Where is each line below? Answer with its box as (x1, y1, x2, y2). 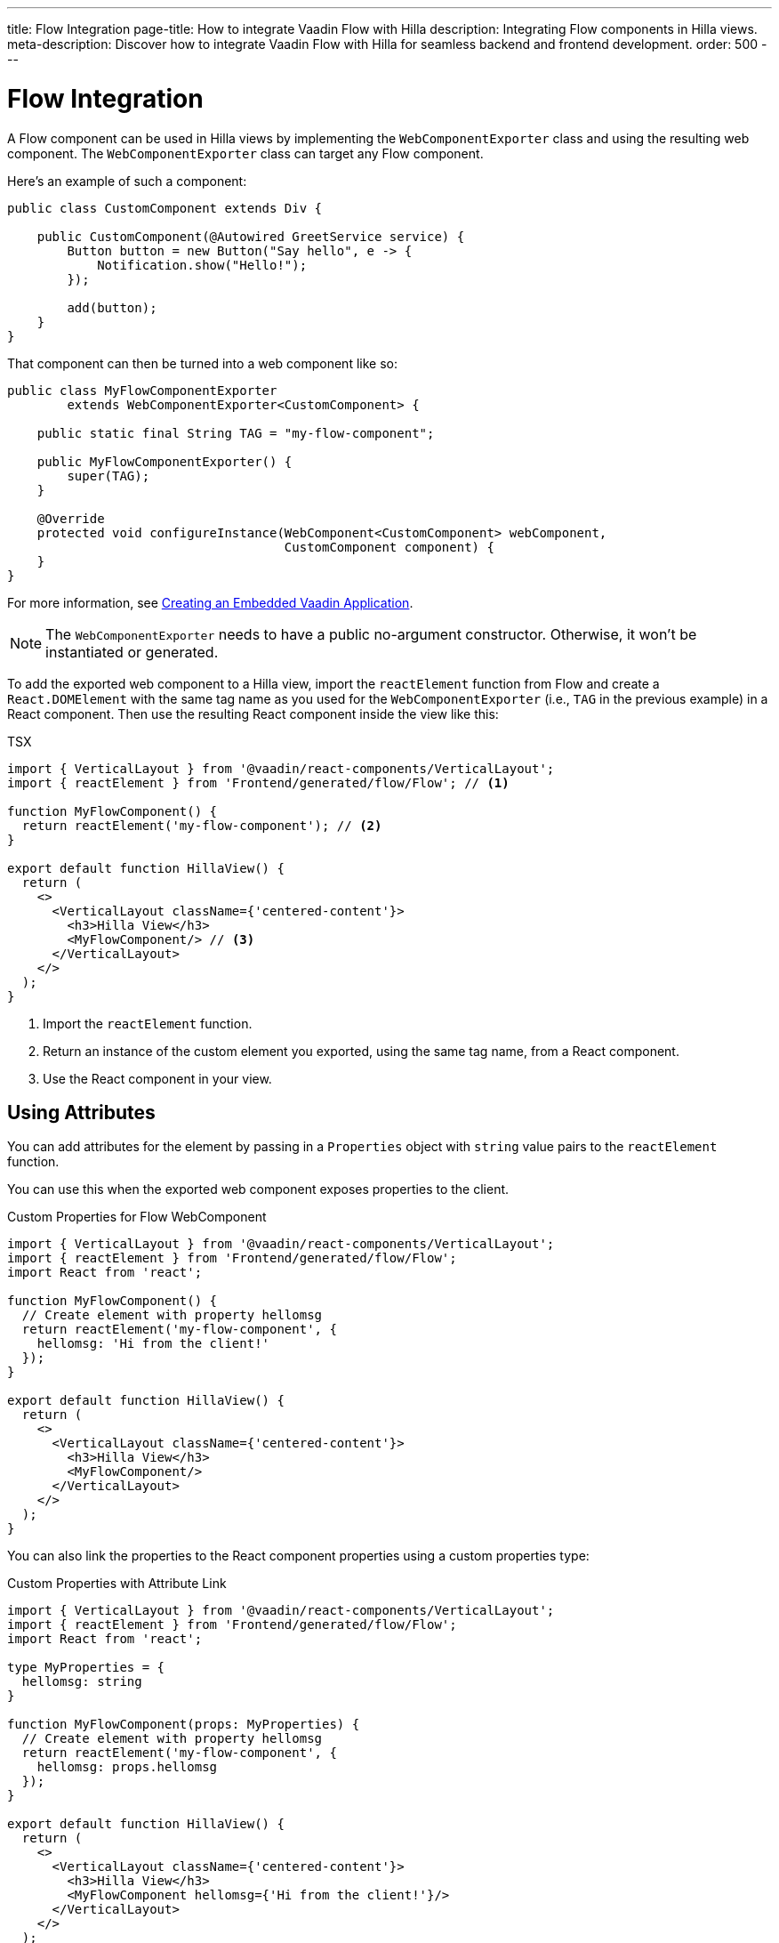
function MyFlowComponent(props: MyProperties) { (7, 1717, 360, 1732)
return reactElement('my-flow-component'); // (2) (21, 818, 382, 833)
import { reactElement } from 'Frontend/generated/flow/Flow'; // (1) (7, 775, 510, 790)
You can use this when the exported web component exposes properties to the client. (7, 1181, 510, 1197)
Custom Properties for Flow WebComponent (7, 1209, 267, 1225)
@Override (36, 511, 105, 526)
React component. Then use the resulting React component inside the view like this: (7, 705, 499, 722)
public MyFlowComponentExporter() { (36, 454, 293, 469)
